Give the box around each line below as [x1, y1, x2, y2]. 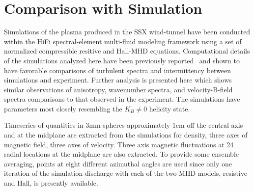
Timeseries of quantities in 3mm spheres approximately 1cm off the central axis [4, 120, 243, 130]
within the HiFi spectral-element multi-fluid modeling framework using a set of [4, 36, 242, 46]
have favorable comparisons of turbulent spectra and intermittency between [4, 65, 231, 75]
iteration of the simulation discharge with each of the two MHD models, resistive [4, 168, 247, 178]
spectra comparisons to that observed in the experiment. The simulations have [4, 94, 240, 104]
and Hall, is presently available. [4, 178, 98, 188]
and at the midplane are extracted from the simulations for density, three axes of [4, 130, 248, 140]
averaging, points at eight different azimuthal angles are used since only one [4, 158, 232, 168]
